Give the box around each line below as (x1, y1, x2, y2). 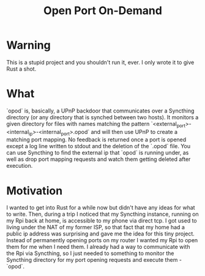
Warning (6, 38, 51, 52)
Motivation (6, 184, 63, 197)
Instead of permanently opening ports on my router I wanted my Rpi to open (6, 237, 198, 244)
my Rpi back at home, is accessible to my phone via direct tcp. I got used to (6, 217, 197, 224)
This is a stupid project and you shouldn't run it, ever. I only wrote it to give (6, 58, 195, 66)
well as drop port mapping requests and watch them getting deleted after (6, 156, 191, 163)
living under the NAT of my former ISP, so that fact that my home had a (6, 224, 185, 231)
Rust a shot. (6, 65, 37, 73)
